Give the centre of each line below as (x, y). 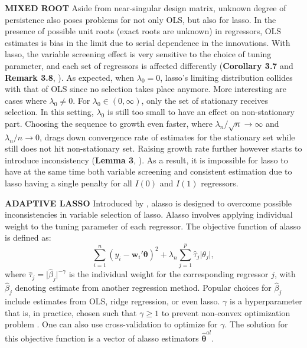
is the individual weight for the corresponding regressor (169, 274)
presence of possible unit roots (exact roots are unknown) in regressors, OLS (143, 31)
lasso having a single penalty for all (68, 183)
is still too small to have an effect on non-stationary (201, 112)
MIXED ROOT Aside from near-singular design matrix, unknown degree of (146, 8)
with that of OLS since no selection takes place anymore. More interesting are (146, 89)
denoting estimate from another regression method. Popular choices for (143, 288)
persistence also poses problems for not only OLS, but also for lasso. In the (141, 19)
